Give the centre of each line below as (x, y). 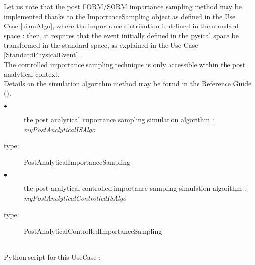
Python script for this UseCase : (52, 257)
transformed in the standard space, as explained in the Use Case (101, 45)
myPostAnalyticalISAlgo (60, 129)
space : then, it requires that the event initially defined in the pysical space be (121, 35)
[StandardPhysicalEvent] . (42, 54)
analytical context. (32, 74)
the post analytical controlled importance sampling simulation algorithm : (135, 188)
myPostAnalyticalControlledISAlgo (75, 198)
